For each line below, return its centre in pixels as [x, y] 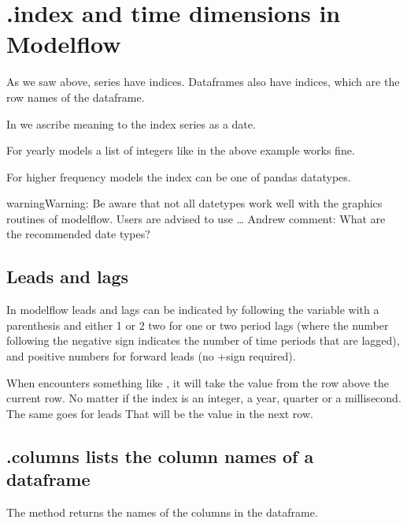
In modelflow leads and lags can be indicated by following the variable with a [193, 310]
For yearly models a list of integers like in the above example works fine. [181, 150]
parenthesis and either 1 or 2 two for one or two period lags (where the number [198, 325]
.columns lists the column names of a [160, 456]
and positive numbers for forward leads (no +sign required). [151, 356]
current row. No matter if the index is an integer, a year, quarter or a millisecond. [204, 398]
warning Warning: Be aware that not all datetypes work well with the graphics [194, 203]
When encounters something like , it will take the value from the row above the [198, 382]
